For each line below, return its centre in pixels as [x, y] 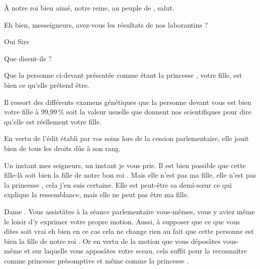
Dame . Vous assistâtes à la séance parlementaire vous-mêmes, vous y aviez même [129, 211]
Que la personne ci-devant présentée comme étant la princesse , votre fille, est [123, 75]
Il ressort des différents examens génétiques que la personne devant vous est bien [128, 102]
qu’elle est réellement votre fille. [53, 121]
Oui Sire [17, 41]
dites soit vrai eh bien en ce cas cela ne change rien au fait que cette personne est [129, 231]
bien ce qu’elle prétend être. [47, 85]
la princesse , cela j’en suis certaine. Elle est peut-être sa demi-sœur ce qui [118, 184]
